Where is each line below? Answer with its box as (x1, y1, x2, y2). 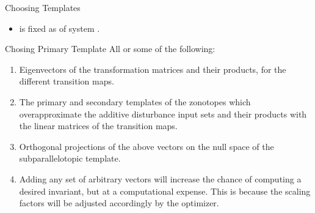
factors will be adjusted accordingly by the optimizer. (19, 196, 219, 209)
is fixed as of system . (19, 21, 100, 34)
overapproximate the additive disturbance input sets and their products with (19, 107, 307, 120)
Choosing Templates (5, 1, 81, 13)
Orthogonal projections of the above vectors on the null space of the (19, 140, 274, 152)
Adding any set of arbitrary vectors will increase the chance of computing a (19, 172, 302, 185)
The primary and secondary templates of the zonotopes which (19, 95, 251, 108)
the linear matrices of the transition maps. (19, 119, 178, 132)
